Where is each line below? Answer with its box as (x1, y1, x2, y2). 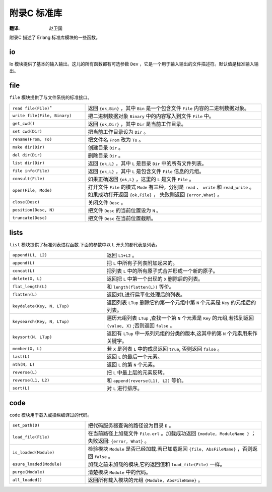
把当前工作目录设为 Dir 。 (88, 128, 149, 135)
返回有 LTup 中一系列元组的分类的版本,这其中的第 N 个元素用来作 (106, 330, 258, 337)
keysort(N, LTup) (12, 334, 52, 340)
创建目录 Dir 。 (88, 144, 123, 151)
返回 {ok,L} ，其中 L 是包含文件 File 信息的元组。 (88, 168, 205, 175)
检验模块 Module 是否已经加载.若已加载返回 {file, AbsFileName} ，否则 (88, 446, 253, 453)
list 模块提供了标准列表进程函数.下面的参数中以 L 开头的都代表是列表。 (9, 242, 161, 248)
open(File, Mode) (12, 188, 52, 193)
